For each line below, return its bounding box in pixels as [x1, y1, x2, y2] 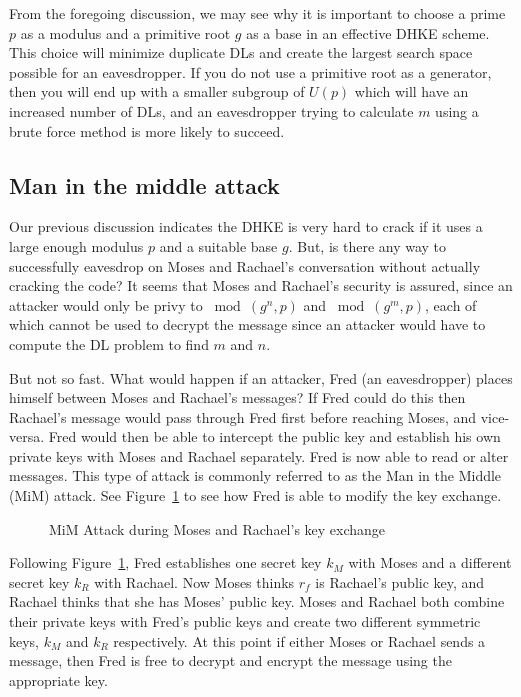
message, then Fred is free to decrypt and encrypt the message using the [9, 650, 452, 671]
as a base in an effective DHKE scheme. [246, 22, 490, 43]
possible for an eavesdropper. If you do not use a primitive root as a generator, [9, 61, 492, 82]
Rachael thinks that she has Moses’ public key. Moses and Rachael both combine [9, 591, 505, 612]
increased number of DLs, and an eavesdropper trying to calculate [9, 100, 414, 121]
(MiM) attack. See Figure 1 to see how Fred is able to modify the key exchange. [9, 485, 502, 506]
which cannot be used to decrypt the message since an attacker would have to [9, 314, 486, 335]
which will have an [354, 81, 469, 102]
